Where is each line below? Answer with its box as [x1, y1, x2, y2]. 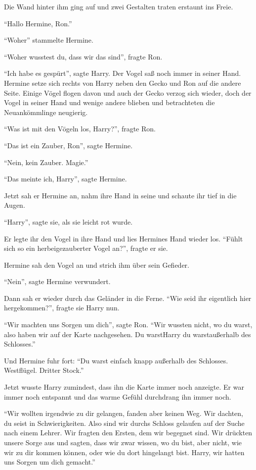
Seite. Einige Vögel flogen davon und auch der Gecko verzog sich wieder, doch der [4, 87, 252, 98]
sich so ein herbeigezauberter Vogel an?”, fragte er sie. [4, 243, 168, 253]
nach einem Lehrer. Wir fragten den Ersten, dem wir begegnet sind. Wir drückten [4, 427, 253, 438]
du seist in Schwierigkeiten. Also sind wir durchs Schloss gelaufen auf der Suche [4, 417, 245, 428]
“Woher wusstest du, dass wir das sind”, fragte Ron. [4, 51, 163, 61]
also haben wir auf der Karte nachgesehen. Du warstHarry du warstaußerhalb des [4, 329, 251, 339]
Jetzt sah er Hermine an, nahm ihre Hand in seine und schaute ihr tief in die [4, 190, 237, 200]
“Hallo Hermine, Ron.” [4, 18, 72, 28]
